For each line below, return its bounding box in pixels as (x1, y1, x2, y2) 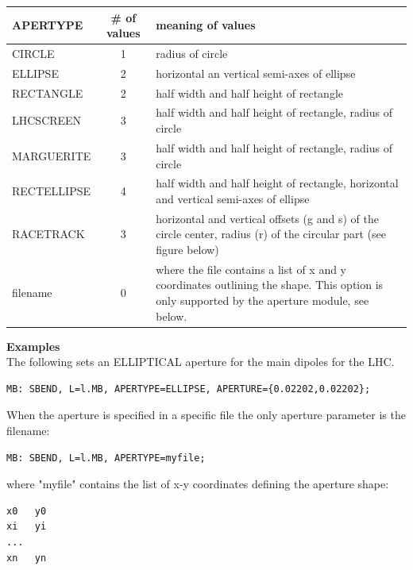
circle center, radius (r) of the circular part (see (156, 225, 387, 242)
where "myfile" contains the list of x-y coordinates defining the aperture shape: (6, 476, 389, 492)
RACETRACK (12, 225, 85, 242)
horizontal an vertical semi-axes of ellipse (156, 64, 356, 81)
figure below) (156, 241, 219, 257)
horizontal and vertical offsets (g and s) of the (156, 210, 379, 226)
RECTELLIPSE (12, 183, 91, 199)
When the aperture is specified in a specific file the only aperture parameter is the (6, 406, 406, 423)
